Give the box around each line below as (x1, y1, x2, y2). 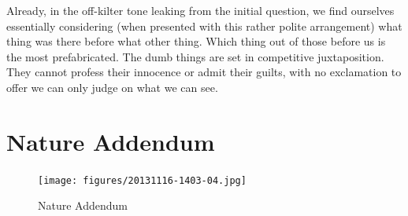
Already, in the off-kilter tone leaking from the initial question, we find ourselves (6, 2, 395, 18)
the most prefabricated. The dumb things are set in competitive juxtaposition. (6, 48, 384, 64)
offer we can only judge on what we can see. (6, 79, 218, 95)
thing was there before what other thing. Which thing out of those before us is (6, 33, 386, 49)
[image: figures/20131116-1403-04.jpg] (38, 174, 247, 186)
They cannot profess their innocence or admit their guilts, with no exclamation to (6, 64, 402, 80)
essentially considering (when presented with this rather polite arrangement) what (6, 17, 402, 34)
